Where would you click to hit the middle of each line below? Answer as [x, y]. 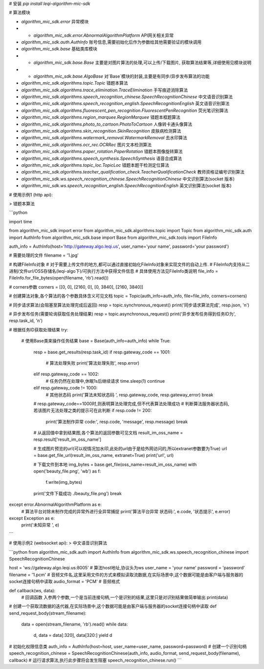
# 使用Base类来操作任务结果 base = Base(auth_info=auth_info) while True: [96, 341]
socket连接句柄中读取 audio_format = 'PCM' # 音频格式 [65, 582]
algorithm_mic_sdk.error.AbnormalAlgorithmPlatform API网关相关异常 [104, 35]
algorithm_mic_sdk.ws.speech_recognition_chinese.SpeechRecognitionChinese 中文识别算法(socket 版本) [128, 179]
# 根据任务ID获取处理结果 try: [39, 329]
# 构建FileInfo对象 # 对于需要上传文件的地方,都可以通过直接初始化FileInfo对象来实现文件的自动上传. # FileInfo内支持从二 [130, 264]
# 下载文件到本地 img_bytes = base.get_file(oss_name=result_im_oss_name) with [115, 464]
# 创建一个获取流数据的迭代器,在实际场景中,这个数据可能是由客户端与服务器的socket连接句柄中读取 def [113, 606]
